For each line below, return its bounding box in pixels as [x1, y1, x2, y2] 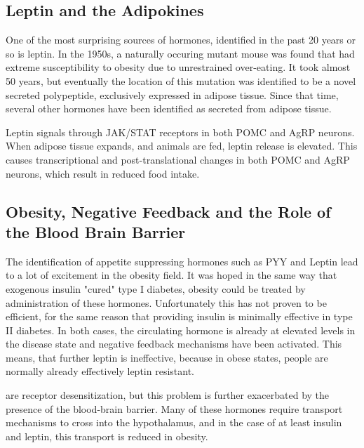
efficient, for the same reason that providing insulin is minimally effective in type [6, 309, 353, 324]
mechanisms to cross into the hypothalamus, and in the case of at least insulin [6, 415, 342, 430]
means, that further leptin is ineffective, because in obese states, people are [6, 350, 328, 364]
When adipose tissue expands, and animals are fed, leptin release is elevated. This [6, 138, 358, 153]
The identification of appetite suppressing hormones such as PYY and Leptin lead [6, 253, 358, 268]
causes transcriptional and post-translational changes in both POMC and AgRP [6, 152, 350, 166]
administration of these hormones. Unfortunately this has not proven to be [6, 295, 327, 310]
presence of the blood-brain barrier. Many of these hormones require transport [6, 401, 343, 416]
